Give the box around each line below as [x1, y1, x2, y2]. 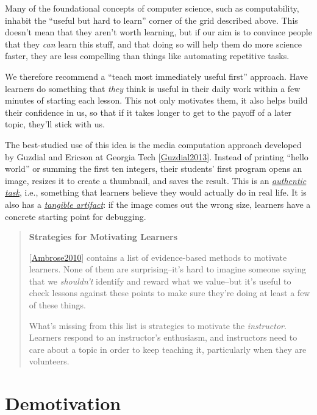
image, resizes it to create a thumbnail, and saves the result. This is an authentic [5, 174, 307, 186]
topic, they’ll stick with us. [5, 118, 105, 130]
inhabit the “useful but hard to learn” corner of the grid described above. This [5, 13, 298, 26]
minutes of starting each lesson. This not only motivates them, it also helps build [5, 94, 308, 107]
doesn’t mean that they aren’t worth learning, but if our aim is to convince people [5, 26, 312, 38]
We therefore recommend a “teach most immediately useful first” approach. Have [5, 69, 308, 82]
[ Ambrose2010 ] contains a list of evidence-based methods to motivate [29, 250, 287, 263]
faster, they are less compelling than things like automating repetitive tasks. [5, 49, 290, 62]
